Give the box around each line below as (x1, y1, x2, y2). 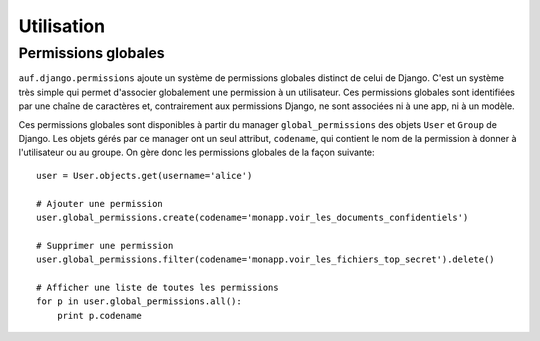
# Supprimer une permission (36, 240, 174, 251)
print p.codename (56, 310, 142, 321)
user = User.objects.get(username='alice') (36, 170, 253, 181)
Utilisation (18, 15, 105, 37)
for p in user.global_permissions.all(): (36, 296, 242, 307)
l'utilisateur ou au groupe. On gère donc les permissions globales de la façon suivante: (18, 146, 375, 159)
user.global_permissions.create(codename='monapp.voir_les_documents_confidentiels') (36, 211, 469, 223)
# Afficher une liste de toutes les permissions (36, 281, 279, 293)
